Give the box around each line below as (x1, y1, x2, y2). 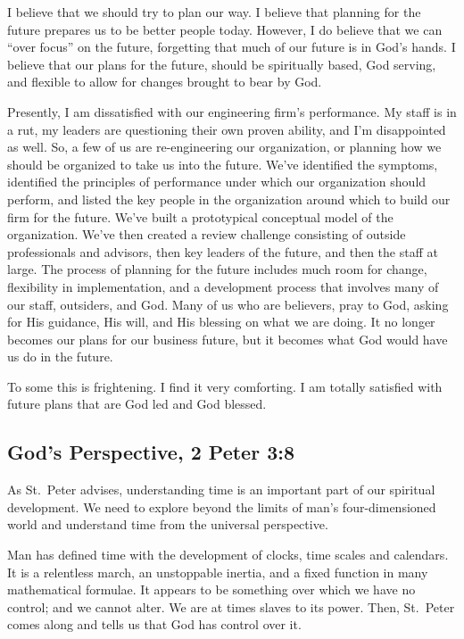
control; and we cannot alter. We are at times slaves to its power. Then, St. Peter (7, 597, 455, 616)
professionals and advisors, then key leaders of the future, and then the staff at (7, 242, 438, 261)
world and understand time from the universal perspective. (7, 515, 328, 534)
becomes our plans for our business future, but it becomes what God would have (7, 329, 448, 348)
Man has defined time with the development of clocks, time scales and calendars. (7, 545, 449, 564)
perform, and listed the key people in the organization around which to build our (7, 189, 451, 208)
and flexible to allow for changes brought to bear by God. (7, 72, 322, 91)
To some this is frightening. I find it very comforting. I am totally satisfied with (7, 377, 443, 395)
